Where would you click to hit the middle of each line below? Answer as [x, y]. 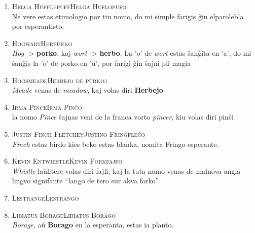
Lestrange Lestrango [45, 197]
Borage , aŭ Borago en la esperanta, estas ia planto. [93, 225]
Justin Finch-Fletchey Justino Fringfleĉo [79, 133]
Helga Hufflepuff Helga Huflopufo [69, 6]
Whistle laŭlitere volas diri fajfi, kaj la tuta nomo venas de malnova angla [126, 170]
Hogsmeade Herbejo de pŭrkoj [60, 80]
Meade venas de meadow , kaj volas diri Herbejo [87, 90]
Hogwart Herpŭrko [42, 43]
